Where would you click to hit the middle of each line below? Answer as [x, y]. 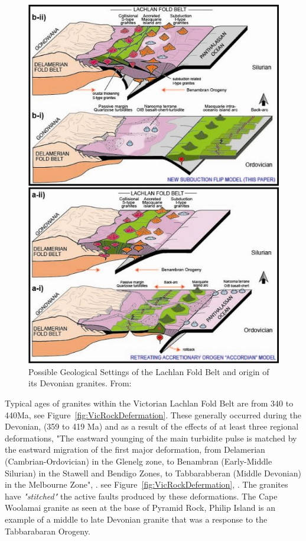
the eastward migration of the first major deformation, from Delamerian [135, 449]
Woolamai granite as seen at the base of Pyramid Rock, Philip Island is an [140, 508]
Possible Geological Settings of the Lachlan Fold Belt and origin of [149, 371]
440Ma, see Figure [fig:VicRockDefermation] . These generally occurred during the [153, 414]
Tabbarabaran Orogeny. [48, 531]
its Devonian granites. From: [80, 383]
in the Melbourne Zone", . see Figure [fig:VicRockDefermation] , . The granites [147, 484]
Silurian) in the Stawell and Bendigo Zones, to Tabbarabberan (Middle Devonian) [153, 473]
